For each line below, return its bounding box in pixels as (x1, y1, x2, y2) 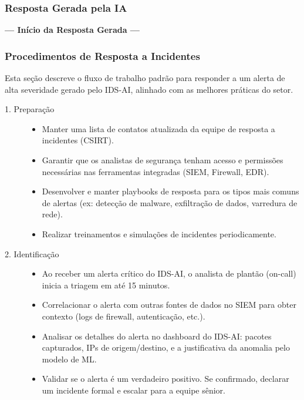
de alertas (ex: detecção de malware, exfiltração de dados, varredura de (42, 196, 298, 209)
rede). (42, 208, 63, 220)
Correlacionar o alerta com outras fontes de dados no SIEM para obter (42, 298, 296, 311)
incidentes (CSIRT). (42, 134, 114, 146)
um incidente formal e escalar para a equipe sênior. (42, 384, 225, 396)
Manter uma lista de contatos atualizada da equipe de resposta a (42, 122, 275, 135)
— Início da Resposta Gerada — (5, 23, 140, 36)
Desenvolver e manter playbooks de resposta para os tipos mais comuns (42, 185, 299, 197)
